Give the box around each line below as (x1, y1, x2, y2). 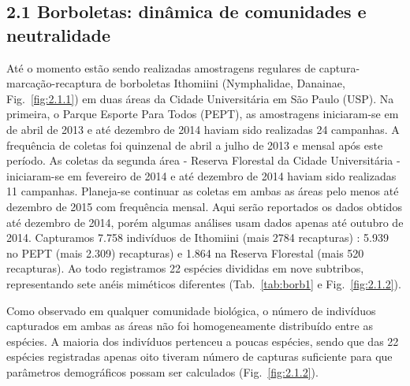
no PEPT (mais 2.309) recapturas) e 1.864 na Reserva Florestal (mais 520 (6, 244, 364, 261)
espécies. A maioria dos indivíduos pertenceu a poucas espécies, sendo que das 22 (6, 332, 399, 349)
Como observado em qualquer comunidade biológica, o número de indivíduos (6, 302, 376, 318)
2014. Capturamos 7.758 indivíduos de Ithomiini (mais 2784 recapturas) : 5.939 (6, 229, 389, 246)
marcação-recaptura (6, 75, 102, 91)
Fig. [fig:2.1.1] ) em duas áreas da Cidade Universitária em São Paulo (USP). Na (6, 90, 394, 106)
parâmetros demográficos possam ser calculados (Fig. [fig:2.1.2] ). (6, 363, 319, 380)
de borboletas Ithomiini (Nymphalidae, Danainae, (105, 75, 345, 91)
